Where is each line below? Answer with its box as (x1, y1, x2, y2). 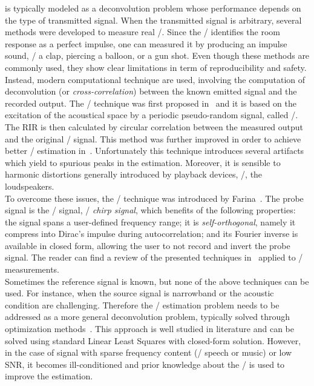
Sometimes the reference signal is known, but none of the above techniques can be (5, 275, 309, 287)
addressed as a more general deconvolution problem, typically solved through (5, 310, 290, 323)
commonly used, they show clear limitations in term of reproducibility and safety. (5, 61, 307, 73)
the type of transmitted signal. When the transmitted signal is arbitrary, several (5, 13, 302, 26)
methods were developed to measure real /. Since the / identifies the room (5, 25, 280, 38)
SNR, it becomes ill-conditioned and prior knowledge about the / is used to (5, 358, 285, 370)
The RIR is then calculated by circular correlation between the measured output (5, 120, 304, 133)
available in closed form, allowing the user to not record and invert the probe (5, 239, 290, 251)
